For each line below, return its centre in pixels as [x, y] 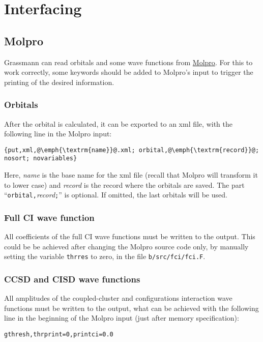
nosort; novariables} [41, 159]
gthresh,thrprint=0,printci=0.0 [59, 334]
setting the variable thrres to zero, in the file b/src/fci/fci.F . [105, 256]
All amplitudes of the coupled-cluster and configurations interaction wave [118, 298]
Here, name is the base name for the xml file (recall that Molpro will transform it [131, 175]
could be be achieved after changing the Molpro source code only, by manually [126, 246]
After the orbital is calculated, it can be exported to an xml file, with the [118, 123]
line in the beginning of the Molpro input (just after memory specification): [122, 318]
